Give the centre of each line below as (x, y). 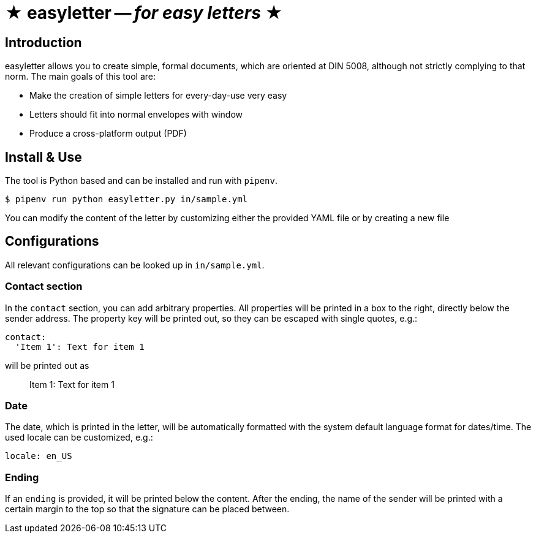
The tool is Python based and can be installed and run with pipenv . (142, 181)
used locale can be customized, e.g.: (79, 438)
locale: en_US (39, 456)
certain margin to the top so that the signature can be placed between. (147, 509)
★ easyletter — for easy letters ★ (144, 13)
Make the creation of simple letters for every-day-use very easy (158, 96)
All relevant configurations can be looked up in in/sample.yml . (135, 265)
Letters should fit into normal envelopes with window (136, 115)
